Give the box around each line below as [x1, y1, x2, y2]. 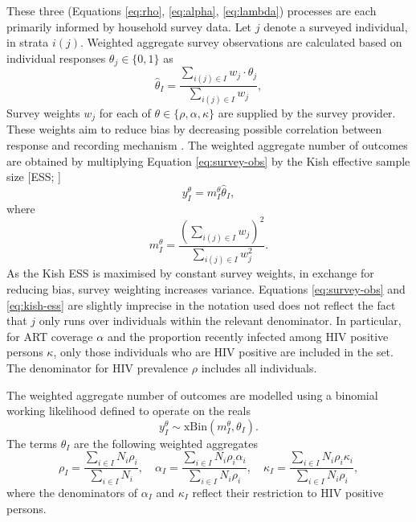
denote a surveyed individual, [263, 18, 408, 35]
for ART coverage [6, 327, 93, 344]
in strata [6, 34, 49, 51]
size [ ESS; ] [6, 168, 61, 185]
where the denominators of [6, 484, 138, 501]
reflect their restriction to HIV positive [192, 484, 384, 501]
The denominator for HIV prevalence [6, 360, 189, 376]
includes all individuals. [201, 360, 317, 376]
